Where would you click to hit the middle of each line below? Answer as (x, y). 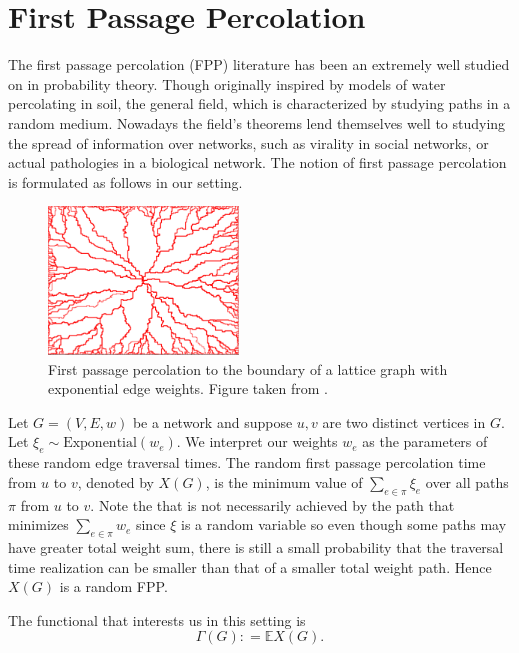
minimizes (38, 524)
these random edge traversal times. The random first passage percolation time (247, 462)
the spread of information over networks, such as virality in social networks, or (248, 142)
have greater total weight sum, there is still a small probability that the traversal (256, 547)
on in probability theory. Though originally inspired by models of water (227, 83)
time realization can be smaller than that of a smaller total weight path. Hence (250, 566)
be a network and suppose (212, 421)
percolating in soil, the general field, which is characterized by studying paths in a (259, 103)
